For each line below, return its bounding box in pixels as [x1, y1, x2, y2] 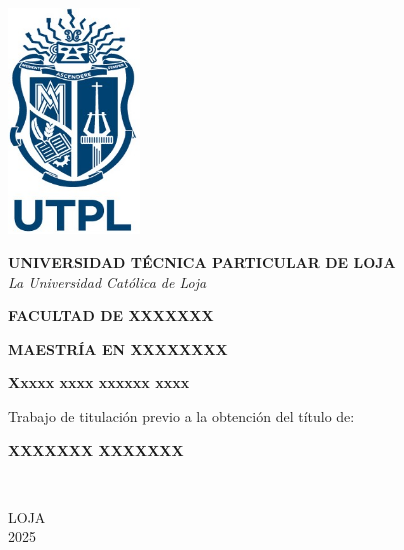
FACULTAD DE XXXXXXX [8, 305, 214, 326]
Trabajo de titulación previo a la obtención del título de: [8, 405, 355, 426]
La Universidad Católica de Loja [8, 271, 207, 292]
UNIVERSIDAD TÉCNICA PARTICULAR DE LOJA [8, 251, 396, 272]
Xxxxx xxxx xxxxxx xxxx [8, 372, 190, 393]
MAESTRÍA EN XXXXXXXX [8, 338, 228, 359]
